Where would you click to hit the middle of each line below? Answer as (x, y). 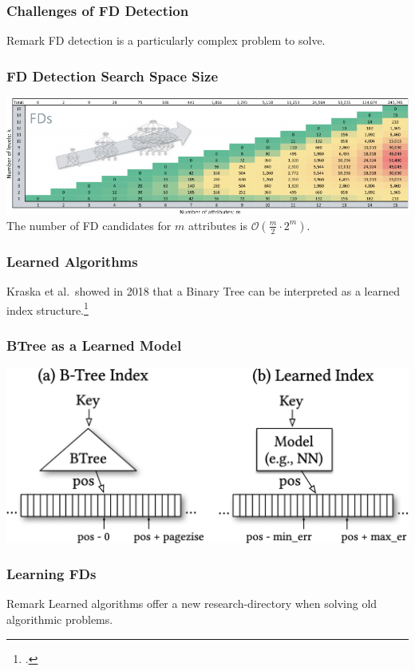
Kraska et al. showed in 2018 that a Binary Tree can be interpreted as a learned (203, 290)
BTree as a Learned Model (94, 345)
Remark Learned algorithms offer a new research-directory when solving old (192, 604)
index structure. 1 (47, 308)
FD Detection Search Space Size (113, 75)
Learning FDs (51, 574)
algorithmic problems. (60, 619)
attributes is (217, 225)
